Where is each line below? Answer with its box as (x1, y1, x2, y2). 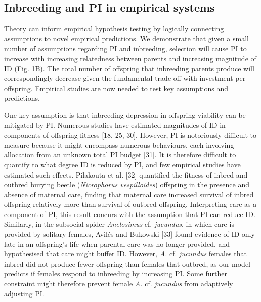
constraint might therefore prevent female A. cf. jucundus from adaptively (4, 278, 233, 289)
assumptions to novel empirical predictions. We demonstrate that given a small (4, 33, 249, 44)
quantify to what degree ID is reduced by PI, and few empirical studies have (4, 159, 241, 169)
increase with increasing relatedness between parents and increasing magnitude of (4, 53, 256, 63)
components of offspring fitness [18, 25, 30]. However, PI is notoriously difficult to (4, 130, 256, 140)
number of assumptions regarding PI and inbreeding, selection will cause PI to (4, 43, 247, 54)
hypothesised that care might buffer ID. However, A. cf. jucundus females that (4, 248, 247, 259)
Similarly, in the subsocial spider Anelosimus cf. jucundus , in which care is (4, 219, 234, 229)
